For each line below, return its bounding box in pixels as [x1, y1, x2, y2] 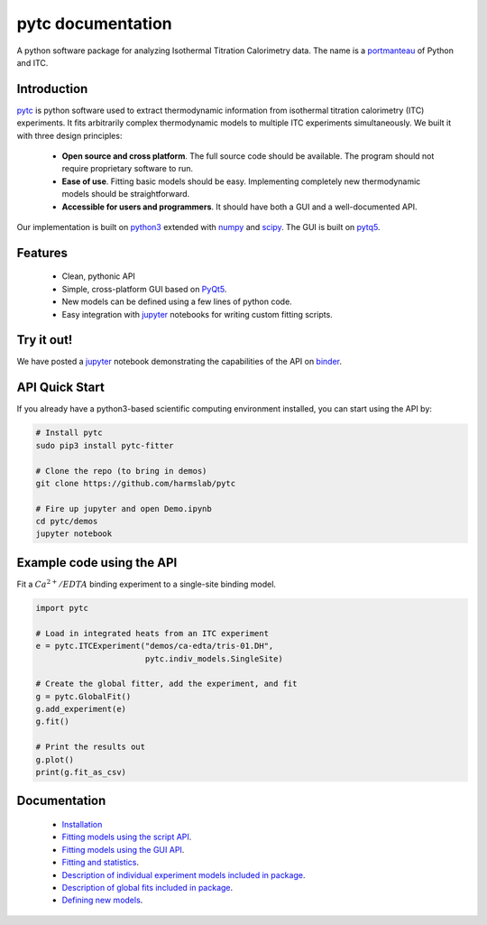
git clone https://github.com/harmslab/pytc [35, 478, 236, 488]
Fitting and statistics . [61, 857, 140, 868]
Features [16, 245, 68, 261]
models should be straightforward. [61, 189, 190, 199]
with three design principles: [16, 130, 123, 141]
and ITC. [16, 57, 49, 68]
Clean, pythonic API [61, 271, 135, 282]
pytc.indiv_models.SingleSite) [144, 653, 283, 663]
